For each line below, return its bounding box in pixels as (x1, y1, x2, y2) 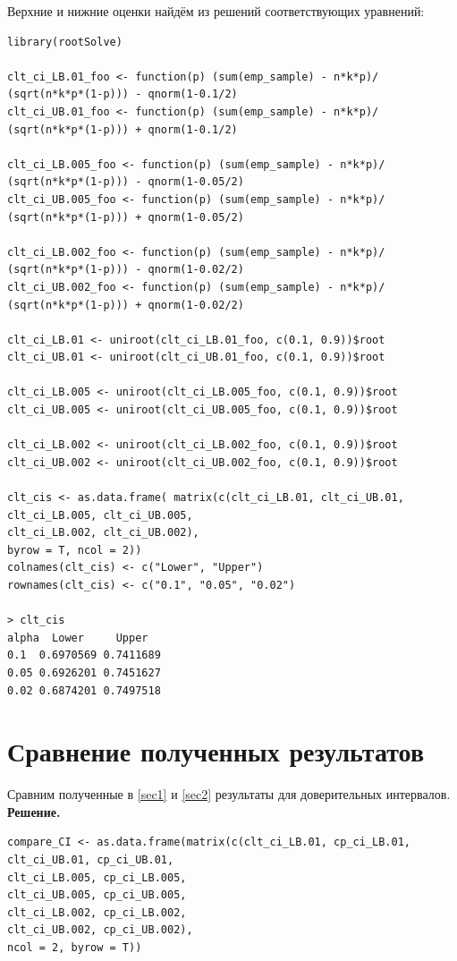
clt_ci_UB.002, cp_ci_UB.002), (7, 923, 193, 937)
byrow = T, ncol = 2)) (7, 543, 142, 557)
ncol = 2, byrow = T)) (7, 941, 142, 955)
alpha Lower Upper (7, 631, 148, 644)
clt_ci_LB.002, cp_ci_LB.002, (7, 906, 187, 919)
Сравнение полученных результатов (7, 733, 425, 770)
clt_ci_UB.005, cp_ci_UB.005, (7, 889, 187, 902)
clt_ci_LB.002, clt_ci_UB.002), (7, 526, 199, 540)
